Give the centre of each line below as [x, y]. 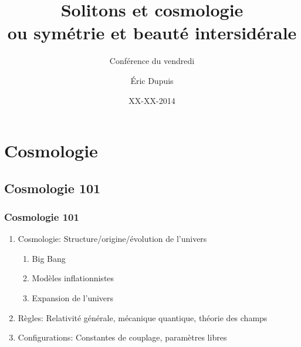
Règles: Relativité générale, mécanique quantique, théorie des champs [143, 317]
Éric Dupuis [152, 80]
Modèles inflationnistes [73, 278]
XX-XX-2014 [152, 100]
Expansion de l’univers [73, 298]
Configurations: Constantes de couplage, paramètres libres [122, 337]
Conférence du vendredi [152, 61]
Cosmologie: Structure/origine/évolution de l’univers [112, 239]
